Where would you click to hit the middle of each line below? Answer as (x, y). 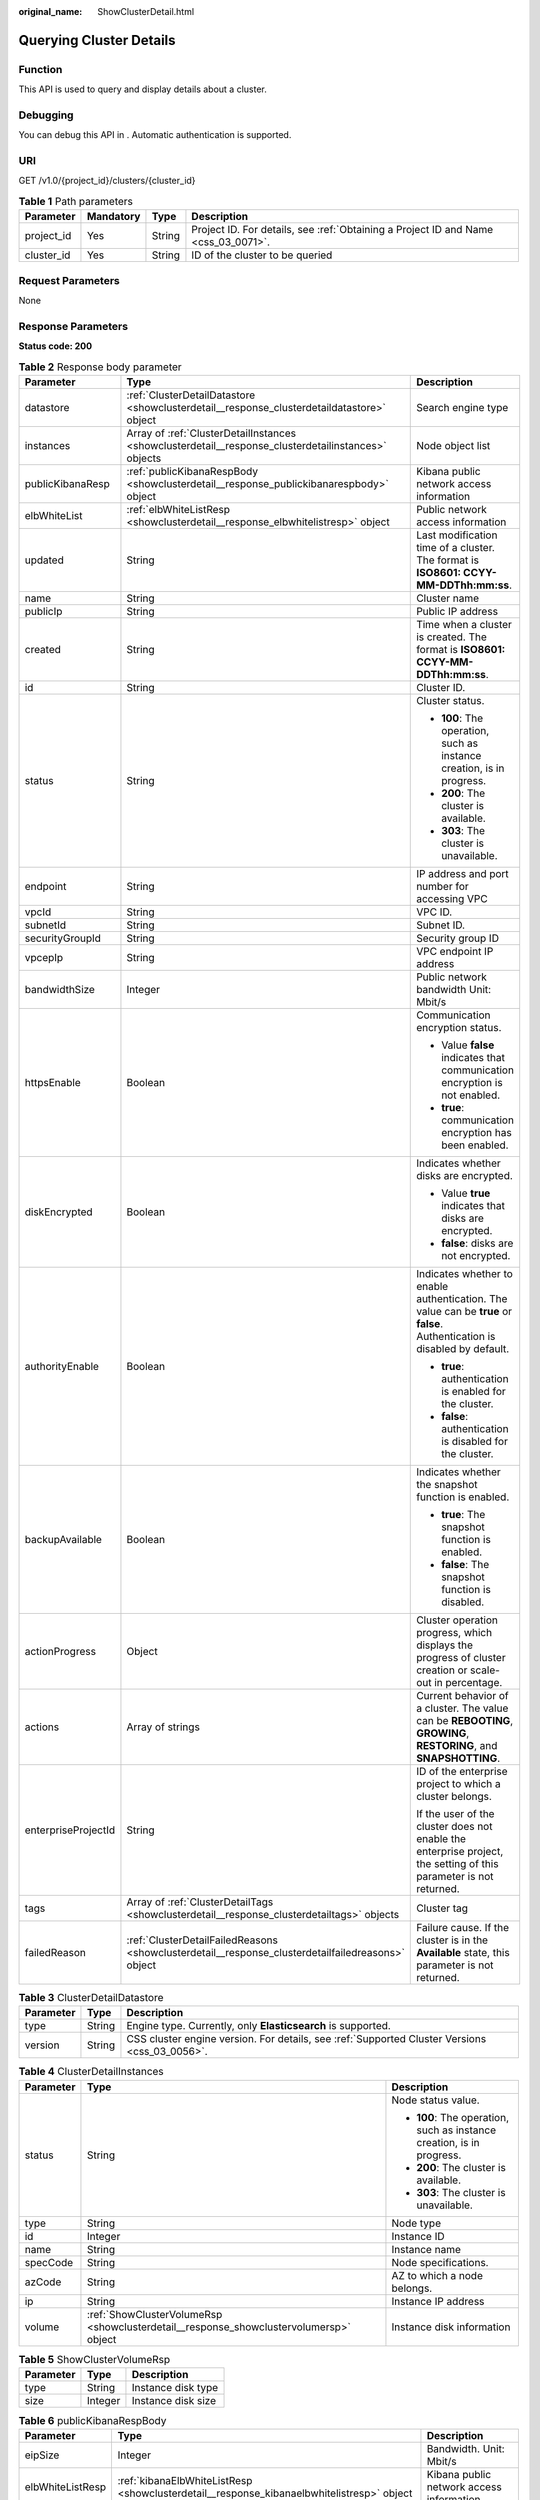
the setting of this (457, 1863)
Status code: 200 (55, 346)
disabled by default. (463, 1348)
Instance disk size (174, 2400)
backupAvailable (63, 1539)
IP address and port (462, 873)
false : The (465, 1564)
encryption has (476, 1132)
